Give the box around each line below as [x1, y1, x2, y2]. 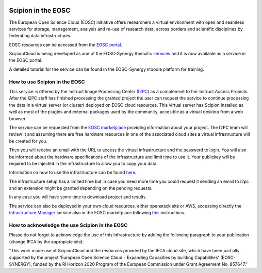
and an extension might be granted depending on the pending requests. [9, 185, 153, 191]
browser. [9, 115, 27, 121]
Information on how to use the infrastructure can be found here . [9, 170, 137, 176]
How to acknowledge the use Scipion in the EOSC [9, 222, 128, 229]
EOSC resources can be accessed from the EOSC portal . [9, 42, 122, 48]
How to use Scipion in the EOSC [9, 78, 85, 85]
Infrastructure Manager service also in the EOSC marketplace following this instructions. [9, 210, 185, 216]
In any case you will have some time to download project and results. [9, 194, 147, 200]
